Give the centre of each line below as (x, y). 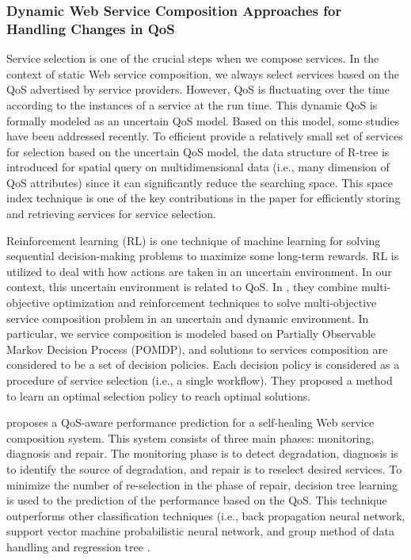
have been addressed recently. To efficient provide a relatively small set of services (205, 136)
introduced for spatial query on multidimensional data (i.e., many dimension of (198, 167)
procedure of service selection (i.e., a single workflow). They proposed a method (200, 380)
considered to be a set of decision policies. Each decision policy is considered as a (203, 364)
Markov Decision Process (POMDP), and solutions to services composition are (197, 349)
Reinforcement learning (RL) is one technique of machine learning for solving (194, 240)
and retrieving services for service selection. (111, 214)
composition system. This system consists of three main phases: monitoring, (190, 437)
